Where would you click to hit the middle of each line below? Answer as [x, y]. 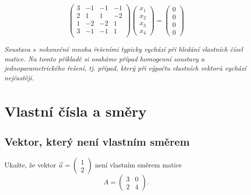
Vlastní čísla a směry [75, 111]
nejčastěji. [19, 77]
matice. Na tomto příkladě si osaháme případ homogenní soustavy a [104, 58]
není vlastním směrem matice [138, 165]
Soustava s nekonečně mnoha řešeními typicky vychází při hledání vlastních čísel [124, 49]
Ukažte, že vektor [30, 165]
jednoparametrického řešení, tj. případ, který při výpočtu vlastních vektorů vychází [125, 68]
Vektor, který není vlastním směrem [97, 142]
